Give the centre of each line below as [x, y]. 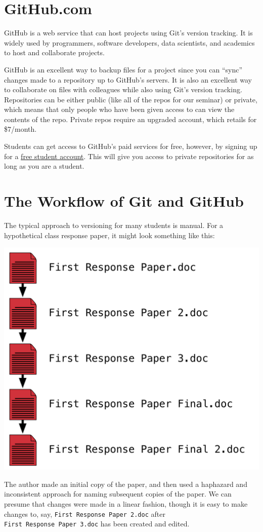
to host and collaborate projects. [54, 52]
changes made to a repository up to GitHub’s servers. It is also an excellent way [128, 79]
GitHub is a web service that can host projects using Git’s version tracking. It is [128, 33]
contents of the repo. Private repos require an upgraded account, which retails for [130, 119]
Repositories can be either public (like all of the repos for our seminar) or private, [131, 99]
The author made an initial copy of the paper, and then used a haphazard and [126, 484]
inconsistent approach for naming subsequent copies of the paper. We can [118, 494]
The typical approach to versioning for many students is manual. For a [114, 225]
